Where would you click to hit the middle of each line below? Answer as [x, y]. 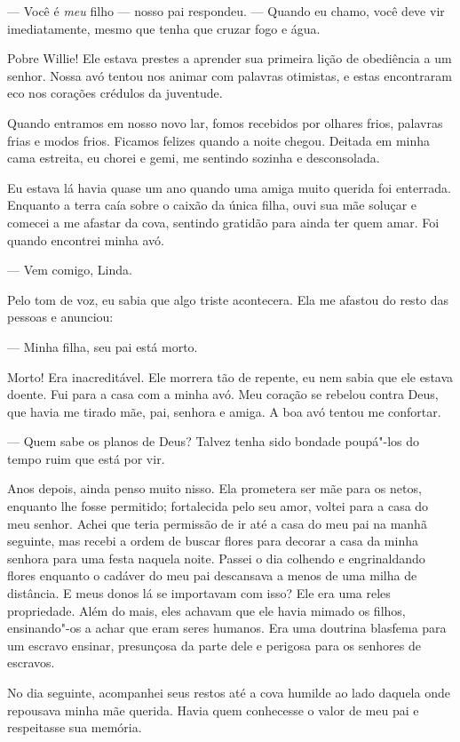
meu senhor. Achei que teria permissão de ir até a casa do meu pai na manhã [217, 523]
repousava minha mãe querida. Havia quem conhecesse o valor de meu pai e [213, 710]
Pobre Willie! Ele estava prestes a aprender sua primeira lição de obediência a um [230, 58]
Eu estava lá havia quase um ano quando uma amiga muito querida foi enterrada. [229, 187]
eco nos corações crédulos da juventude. [115, 93]
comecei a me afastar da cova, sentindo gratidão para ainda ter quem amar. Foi [223, 222]
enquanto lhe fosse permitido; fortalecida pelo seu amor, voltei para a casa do [218, 506]
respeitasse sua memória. [75, 727]
